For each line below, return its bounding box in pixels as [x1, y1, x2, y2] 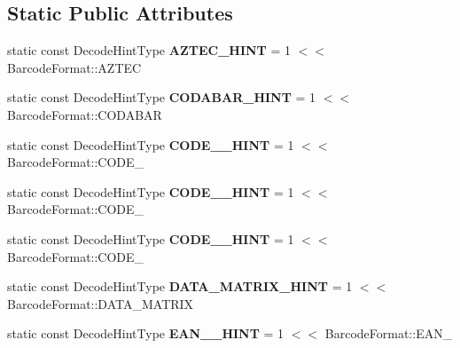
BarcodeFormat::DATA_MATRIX [7, 294, 194, 312]
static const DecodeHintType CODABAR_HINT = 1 [7, 88, 316, 107]
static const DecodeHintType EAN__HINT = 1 [7, 324, 285, 343]
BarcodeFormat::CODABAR [7, 105, 162, 123]
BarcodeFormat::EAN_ [324, 324, 453, 343]
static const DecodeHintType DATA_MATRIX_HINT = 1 [7, 277, 353, 296]
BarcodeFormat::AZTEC [7, 58, 142, 76]
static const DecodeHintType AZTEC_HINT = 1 [7, 41, 292, 59]
